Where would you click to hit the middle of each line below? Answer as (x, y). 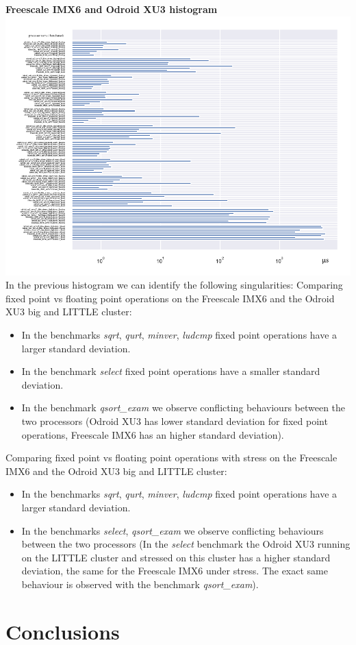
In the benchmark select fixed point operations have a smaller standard (171, 371)
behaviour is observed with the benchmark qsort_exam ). (140, 584)
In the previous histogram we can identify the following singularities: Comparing (174, 285)
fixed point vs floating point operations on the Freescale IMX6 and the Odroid (170, 298)
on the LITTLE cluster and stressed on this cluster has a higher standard (176, 557)
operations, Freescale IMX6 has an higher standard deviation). (153, 434)
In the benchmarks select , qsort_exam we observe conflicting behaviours (173, 530)
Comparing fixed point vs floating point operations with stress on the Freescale (171, 458)
